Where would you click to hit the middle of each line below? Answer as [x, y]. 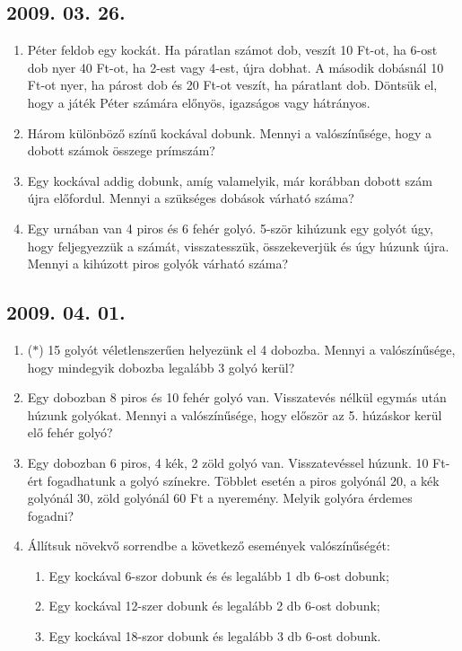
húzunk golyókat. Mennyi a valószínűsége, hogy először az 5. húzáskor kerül [235, 414]
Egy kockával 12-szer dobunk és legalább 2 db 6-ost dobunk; [214, 606]
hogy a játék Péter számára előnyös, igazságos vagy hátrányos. [199, 102]
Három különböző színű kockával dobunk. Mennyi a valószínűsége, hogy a [230, 132]
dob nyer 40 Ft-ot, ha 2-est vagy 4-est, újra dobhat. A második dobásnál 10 [235, 67]
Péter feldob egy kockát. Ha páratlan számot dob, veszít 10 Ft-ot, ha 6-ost [232, 50]
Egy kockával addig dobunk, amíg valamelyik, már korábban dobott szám [230, 180]
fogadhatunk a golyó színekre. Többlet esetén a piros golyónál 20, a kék [243, 480]
